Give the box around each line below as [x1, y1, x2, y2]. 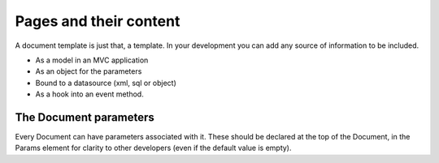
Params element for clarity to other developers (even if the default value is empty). [15, 143, 292, 153]
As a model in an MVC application [35, 55, 149, 65]
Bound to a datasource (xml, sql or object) [35, 78, 176, 88]
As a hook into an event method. [35, 89, 144, 99]
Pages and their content [15, 12, 180, 30]
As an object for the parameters [35, 66, 142, 76]
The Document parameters [15, 110, 154, 124]
